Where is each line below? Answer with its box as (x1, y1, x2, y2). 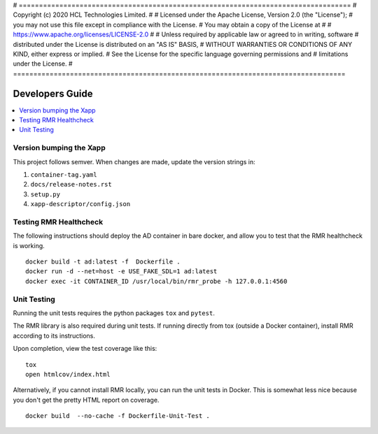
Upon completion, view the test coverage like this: (13, 345, 157, 353)
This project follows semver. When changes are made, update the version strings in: (13, 157, 255, 166)
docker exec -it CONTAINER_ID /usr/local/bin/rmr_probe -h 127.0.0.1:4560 (25, 277, 288, 285)
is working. (13, 241, 45, 249)
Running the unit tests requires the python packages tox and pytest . (13, 308, 215, 317)
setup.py (30, 190, 61, 198)
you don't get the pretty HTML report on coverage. (13, 396, 160, 404)
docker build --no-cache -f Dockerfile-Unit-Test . (25, 412, 210, 420)
